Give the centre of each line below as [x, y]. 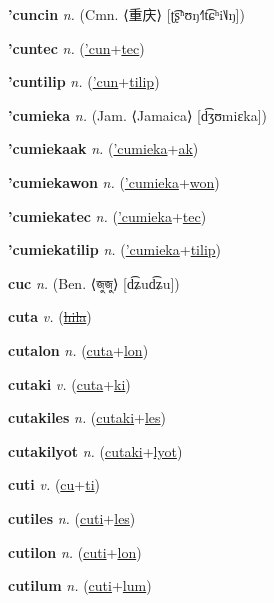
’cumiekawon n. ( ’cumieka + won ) [114, 181]
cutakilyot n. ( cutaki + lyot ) [95, 450]
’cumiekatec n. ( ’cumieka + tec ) [107, 215]
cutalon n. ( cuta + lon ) [78, 349]
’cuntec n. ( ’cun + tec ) [76, 47]
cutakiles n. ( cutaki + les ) [87, 417]
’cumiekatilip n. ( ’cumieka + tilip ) [115, 249]
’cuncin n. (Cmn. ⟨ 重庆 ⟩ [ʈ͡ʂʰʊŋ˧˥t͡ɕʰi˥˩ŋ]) [126, 14]
